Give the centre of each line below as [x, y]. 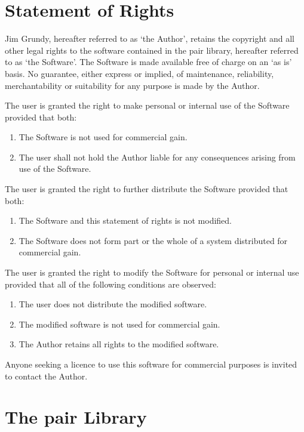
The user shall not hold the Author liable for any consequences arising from [157, 157]
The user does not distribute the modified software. [113, 304]
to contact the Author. [46, 376]
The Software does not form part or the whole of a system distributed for [153, 240]
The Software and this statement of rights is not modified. [125, 220]
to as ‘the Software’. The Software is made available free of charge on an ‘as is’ [148, 62]
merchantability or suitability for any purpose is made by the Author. [132, 85]
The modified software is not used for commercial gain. [119, 324]
